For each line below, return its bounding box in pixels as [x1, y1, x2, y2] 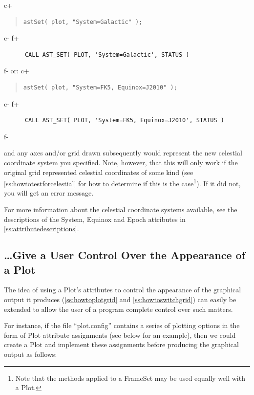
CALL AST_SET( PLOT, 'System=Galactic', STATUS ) [24, 51, 190, 58]
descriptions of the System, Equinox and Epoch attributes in [4, 214, 186, 224]
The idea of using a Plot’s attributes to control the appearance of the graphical [4, 285, 241, 295]
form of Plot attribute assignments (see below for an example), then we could [4, 329, 236, 340]
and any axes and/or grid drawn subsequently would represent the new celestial [4, 148, 242, 158]
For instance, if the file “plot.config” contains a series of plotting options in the [4, 320, 240, 330]
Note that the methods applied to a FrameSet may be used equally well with [15, 373, 245, 383]
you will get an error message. [4, 188, 94, 198]
